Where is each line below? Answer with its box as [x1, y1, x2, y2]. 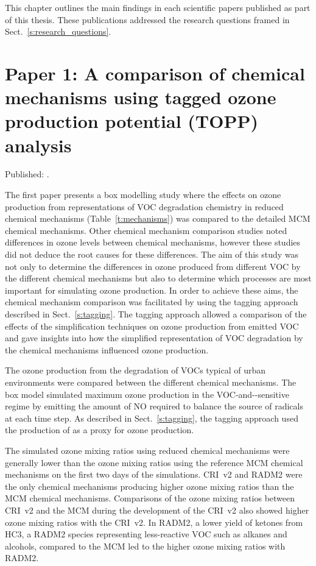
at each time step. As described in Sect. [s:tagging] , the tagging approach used [5, 411, 298, 424]
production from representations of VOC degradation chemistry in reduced [5, 200, 284, 213]
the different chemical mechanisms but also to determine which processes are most [5, 272, 312, 285]
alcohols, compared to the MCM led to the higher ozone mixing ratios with [5, 539, 286, 552]
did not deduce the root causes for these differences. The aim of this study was [5, 248, 299, 261]
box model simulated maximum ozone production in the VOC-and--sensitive [5, 387, 289, 400]
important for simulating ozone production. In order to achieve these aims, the [5, 283, 298, 296]
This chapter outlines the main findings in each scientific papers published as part [5, 1, 311, 13]
